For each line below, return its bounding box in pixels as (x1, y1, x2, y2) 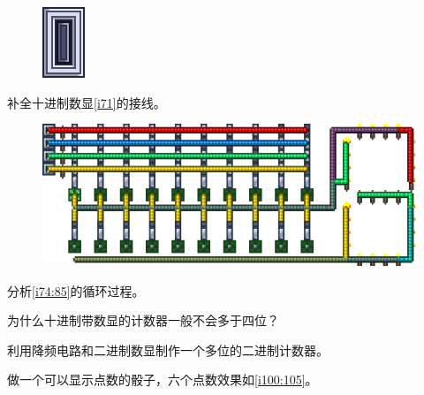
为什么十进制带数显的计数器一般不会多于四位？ (7, 311, 279, 330)
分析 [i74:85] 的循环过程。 (7, 281, 145, 300)
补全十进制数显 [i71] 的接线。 (7, 93, 166, 111)
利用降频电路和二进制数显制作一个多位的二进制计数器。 (7, 340, 329, 359)
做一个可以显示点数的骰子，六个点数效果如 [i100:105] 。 (7, 370, 318, 389)
